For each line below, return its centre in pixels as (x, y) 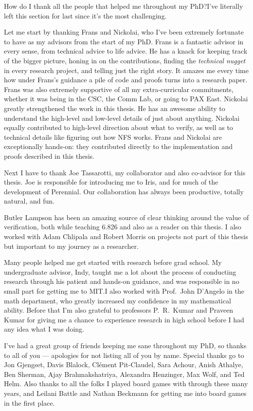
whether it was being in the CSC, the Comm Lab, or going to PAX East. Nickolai (126, 99)
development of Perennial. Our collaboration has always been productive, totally (124, 191)
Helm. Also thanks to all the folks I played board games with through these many (126, 383)
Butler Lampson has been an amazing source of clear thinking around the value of (126, 217)
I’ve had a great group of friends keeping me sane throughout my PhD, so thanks (125, 345)
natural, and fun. (29, 201)
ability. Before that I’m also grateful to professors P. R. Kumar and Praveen (119, 310)
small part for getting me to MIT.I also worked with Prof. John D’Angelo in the (124, 291)
